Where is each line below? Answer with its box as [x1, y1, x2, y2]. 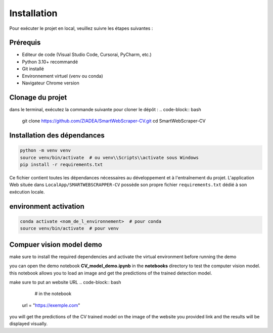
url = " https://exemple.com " [22, 302, 80, 308]
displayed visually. [9, 321, 48, 327]
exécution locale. [9, 188, 45, 195]
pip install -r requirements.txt [20, 162, 103, 168]
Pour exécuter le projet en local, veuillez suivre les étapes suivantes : [9, 25, 153, 31]
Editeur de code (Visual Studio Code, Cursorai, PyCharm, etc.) [22, 52, 152, 58]
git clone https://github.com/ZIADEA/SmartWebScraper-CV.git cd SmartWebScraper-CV [22, 118, 206, 124]
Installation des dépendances [9, 131, 105, 140]
